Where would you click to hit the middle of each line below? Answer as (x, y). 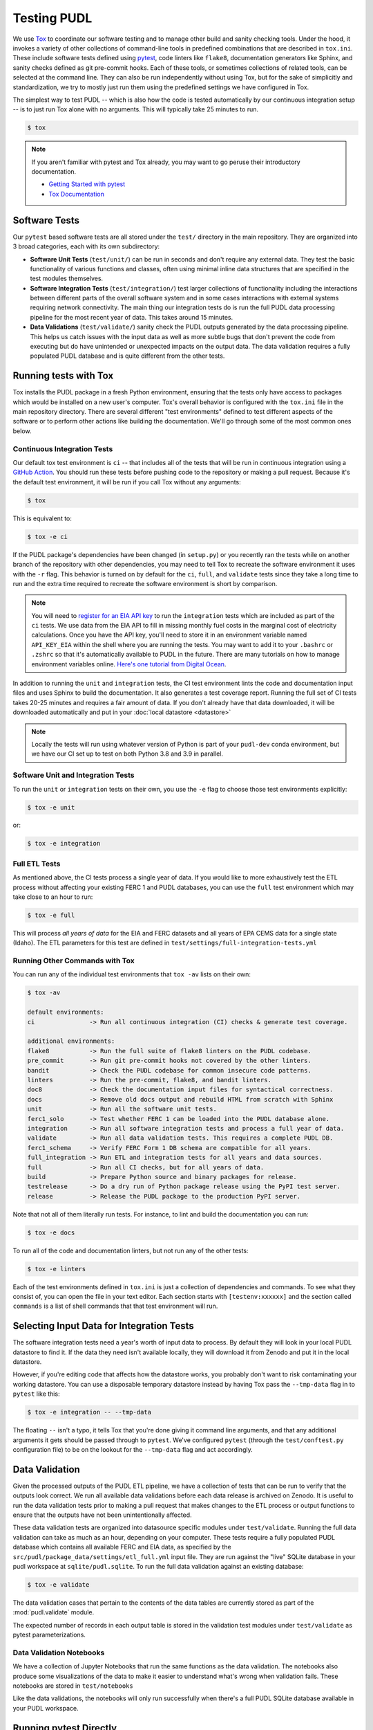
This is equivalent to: (42, 518)
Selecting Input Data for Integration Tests (104, 1326)
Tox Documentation (77, 194)
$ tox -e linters (57, 1269)
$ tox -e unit (51, 807)
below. (22, 431)
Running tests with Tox (63, 376)
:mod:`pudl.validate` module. (54, 1612)
